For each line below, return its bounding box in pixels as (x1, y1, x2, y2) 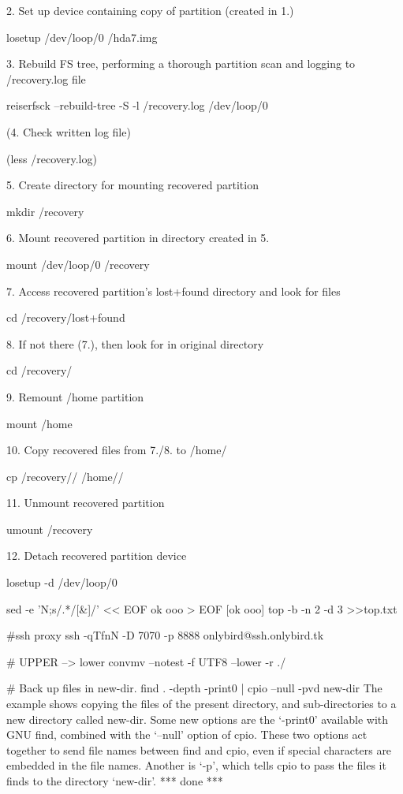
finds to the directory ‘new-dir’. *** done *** (6, 773, 223, 788)
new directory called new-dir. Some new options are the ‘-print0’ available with (6, 710, 389, 727)
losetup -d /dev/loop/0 (6, 574, 118, 591)
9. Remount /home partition (6, 388, 144, 404)
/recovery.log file (6, 70, 86, 87)
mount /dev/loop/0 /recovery (6, 255, 150, 272)
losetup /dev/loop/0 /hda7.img (6, 28, 158, 45)
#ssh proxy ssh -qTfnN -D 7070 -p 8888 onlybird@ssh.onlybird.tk (6, 627, 324, 643)
